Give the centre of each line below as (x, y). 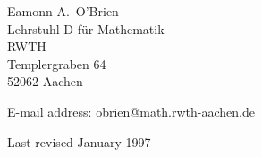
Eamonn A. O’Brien (63, 11)
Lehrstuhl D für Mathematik (86, 28)
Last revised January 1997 (79, 141)
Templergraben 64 (57, 63)
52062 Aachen (45, 81)
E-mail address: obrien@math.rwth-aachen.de (131, 111)
